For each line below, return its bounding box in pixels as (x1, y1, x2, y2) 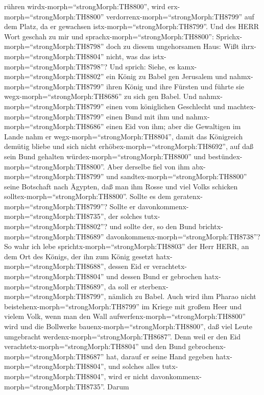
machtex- (227, 101, 256, 111)
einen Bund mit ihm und (106, 111, 184, 121)
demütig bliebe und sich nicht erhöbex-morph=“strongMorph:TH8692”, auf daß (4, 141, 254, 152)
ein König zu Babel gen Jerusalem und (106, 71, 227, 82)
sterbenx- (139, 281, 169, 291)
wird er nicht (108, 371, 149, 381)
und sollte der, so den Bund (109, 221, 197, 232)
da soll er (108, 281, 137, 291)
